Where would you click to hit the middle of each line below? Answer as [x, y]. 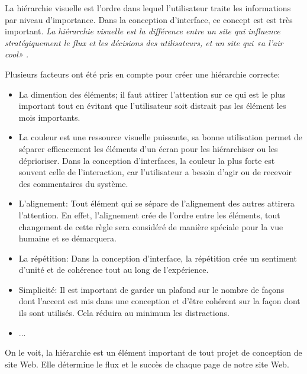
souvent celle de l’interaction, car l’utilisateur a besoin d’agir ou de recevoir [155, 172]
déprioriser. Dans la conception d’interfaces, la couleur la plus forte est [147, 160]
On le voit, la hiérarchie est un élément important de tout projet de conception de [153, 352]
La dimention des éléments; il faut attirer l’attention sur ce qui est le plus [152, 94]
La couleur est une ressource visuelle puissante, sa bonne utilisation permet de [161, 137]
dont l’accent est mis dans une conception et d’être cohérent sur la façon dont [159, 301]
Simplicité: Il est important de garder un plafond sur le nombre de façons [151, 289]
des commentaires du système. [73, 183]
